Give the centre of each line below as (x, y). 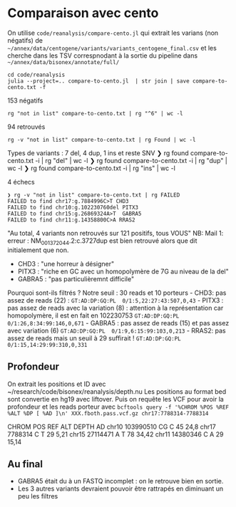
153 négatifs (25, 100)
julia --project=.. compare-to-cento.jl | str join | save (99, 81)
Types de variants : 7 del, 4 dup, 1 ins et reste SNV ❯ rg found (98, 153)
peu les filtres (38, 496)
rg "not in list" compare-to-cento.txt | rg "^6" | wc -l (95, 113)
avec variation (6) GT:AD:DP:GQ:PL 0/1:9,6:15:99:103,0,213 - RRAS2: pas (117, 330)
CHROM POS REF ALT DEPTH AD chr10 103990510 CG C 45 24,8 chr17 (112, 427)
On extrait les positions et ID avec (57, 384)
